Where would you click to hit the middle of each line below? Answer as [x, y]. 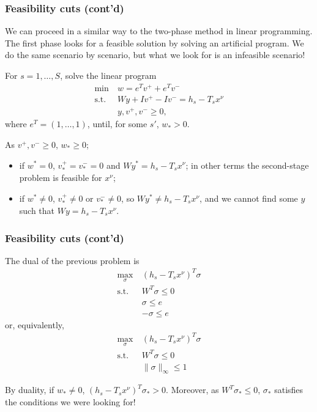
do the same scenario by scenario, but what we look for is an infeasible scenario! [155, 55]
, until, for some [117, 124]
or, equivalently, [35, 324]
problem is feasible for [61, 177]
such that [37, 210]
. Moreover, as [192, 390]
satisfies [289, 390]
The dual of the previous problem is [72, 260]
